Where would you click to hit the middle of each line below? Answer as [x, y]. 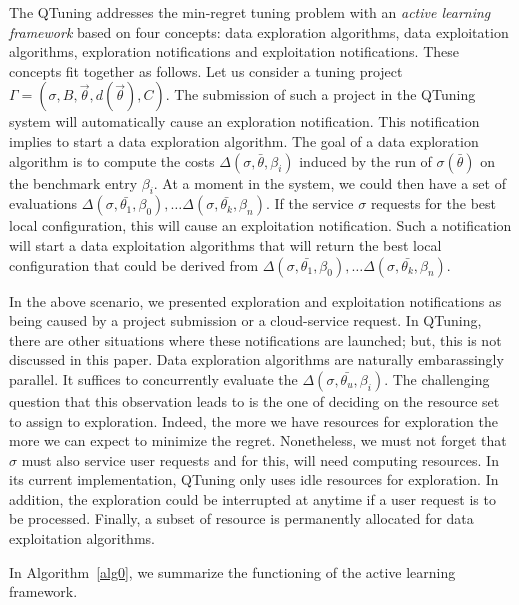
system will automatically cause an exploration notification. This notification [244, 121]
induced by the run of [365, 160]
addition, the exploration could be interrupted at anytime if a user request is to [252, 498]
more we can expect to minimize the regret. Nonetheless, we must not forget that [258, 440]
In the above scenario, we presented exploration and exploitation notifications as [255, 300]
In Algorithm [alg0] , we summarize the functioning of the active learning [232, 571]
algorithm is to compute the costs [112, 160]
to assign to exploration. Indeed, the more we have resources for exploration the [253, 420]
